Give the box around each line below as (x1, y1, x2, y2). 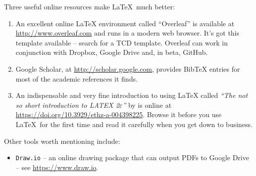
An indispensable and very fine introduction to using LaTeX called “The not (15, 90, 248, 100)
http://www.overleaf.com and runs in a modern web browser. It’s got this (15, 28, 240, 38)
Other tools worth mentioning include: (4, 135, 120, 146)
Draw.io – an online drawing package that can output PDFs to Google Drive (15, 152, 249, 163)
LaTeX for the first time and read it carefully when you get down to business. (15, 119, 253, 129)
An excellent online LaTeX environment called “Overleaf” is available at (15, 18, 235, 28)
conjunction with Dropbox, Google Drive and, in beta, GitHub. (15, 47, 208, 57)
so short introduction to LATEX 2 (15, 99, 119, 110)
